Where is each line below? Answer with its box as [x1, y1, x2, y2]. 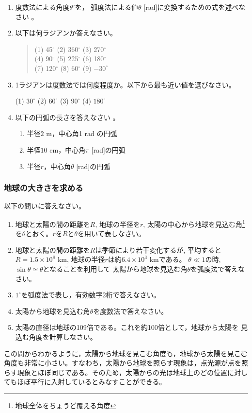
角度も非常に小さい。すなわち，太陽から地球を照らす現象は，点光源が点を [4, 358, 241, 368]
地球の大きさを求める [4, 182, 83, 194]
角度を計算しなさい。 [29, 331, 97, 342]
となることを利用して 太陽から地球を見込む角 [43, 263, 188, 274]
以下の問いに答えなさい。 [4, 201, 85, 211]
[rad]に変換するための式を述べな [143, 2, 246, 12]
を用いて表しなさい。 [77, 228, 145, 239]
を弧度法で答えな [190, 263, 245, 274]
